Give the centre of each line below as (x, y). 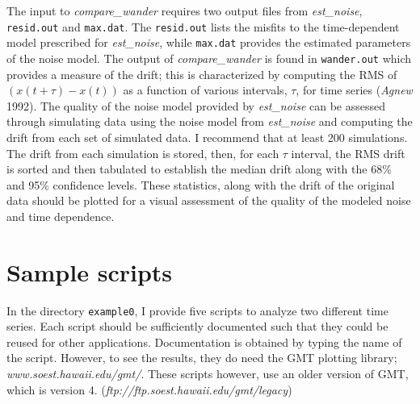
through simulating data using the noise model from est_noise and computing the (210, 121)
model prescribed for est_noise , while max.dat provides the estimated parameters (209, 42)
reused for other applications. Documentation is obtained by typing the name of (204, 342)
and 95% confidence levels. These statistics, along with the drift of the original (201, 184)
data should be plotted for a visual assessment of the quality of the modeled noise (209, 200)
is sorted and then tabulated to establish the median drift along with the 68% (199, 169)
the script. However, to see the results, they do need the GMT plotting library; (202, 358)
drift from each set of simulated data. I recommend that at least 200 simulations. (207, 137)
